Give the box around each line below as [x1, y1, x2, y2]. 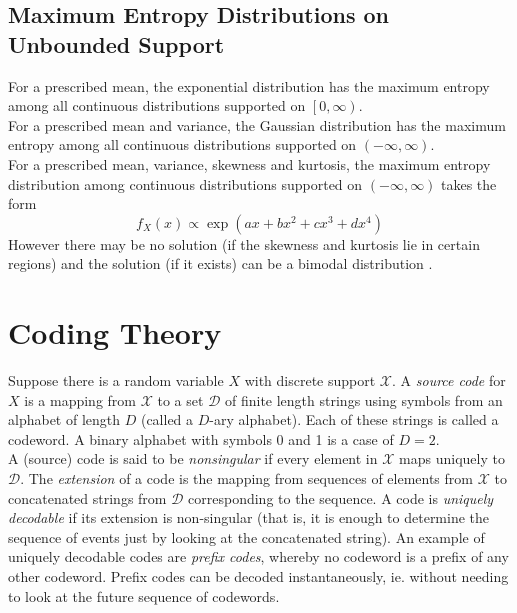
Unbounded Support [8, 28, 225, 59]
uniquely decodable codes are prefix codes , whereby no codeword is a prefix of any [8, 546, 509, 567]
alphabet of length [8, 409, 121, 430]
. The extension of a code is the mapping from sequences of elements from [20, 468, 473, 489]
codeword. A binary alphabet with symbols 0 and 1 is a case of [8, 428, 394, 449]
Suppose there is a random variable [8, 370, 224, 391]
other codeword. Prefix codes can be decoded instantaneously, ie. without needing [8, 566, 509, 586]
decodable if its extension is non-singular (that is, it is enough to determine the [8, 507, 490, 528]
